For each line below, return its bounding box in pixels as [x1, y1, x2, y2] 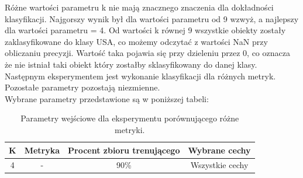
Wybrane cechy [188, 144, 251, 156]
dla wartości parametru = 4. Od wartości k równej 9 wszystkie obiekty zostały [5, 24, 286, 36]
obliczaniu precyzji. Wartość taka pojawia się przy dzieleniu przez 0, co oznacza [5, 47, 290, 59]
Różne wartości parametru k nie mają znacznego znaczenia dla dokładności [5, 1, 274, 13]
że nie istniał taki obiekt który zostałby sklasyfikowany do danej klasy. [5, 58, 257, 70]
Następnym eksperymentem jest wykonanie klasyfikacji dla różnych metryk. [5, 69, 276, 82]
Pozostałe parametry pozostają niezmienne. [5, 81, 160, 93]
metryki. [115, 123, 145, 135]
